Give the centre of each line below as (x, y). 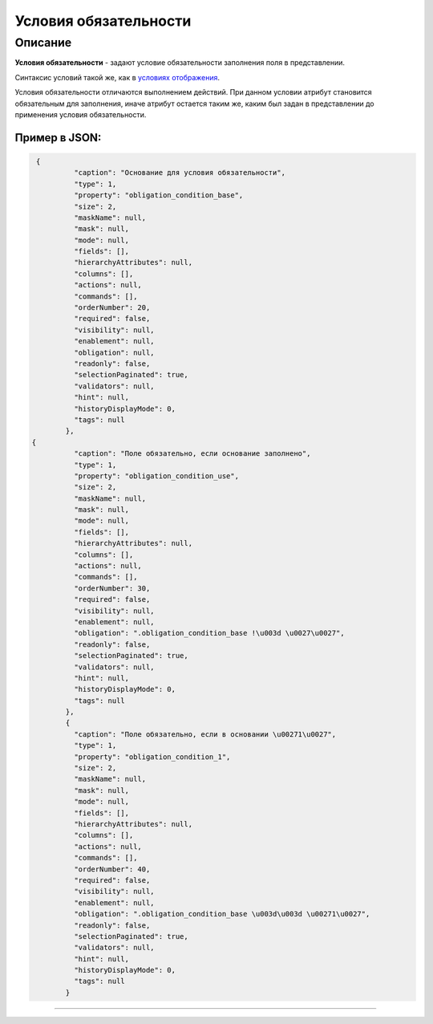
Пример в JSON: (58, 138)
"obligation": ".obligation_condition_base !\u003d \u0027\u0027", (209, 633)
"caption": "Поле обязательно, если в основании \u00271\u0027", (205, 734)
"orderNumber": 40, (112, 869)
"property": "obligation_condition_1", (152, 757)
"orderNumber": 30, (112, 588)
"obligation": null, (114, 352)
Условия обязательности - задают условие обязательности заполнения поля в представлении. (180, 63)
